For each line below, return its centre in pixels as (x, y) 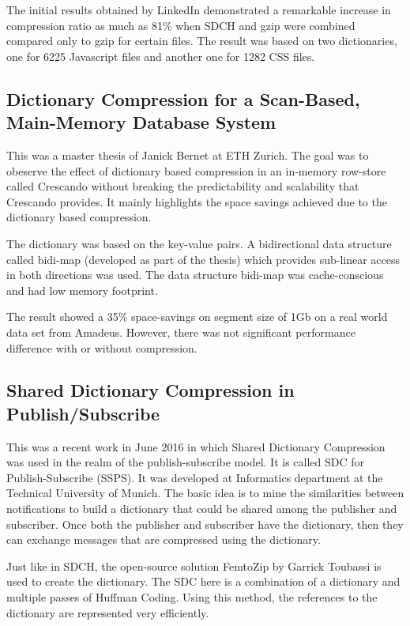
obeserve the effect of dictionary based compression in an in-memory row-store (196, 170)
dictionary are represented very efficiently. (108, 612)
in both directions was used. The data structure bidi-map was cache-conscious (195, 275)
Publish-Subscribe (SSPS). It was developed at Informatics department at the (195, 477)
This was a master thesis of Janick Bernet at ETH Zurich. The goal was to (188, 155)
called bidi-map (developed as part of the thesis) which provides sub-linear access (203, 259)
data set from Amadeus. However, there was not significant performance (181, 332)
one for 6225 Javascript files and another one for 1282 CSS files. (161, 56)
